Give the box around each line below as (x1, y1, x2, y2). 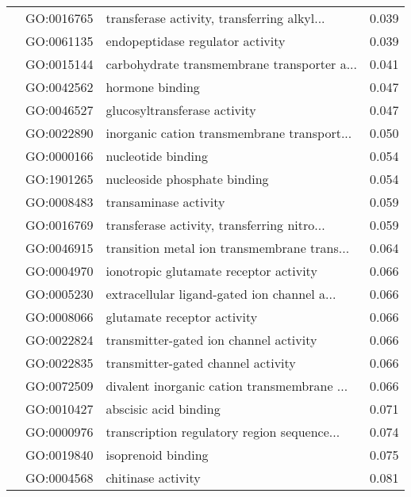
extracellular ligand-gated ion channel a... (106, 285, 336, 303)
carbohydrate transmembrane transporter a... (106, 55, 357, 73)
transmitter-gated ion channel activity (106, 331, 317, 349)
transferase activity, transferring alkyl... (106, 9, 325, 27)
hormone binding (106, 78, 200, 96)
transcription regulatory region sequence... (106, 422, 340, 441)
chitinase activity (106, 468, 201, 487)
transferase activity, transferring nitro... (106, 216, 325, 234)
